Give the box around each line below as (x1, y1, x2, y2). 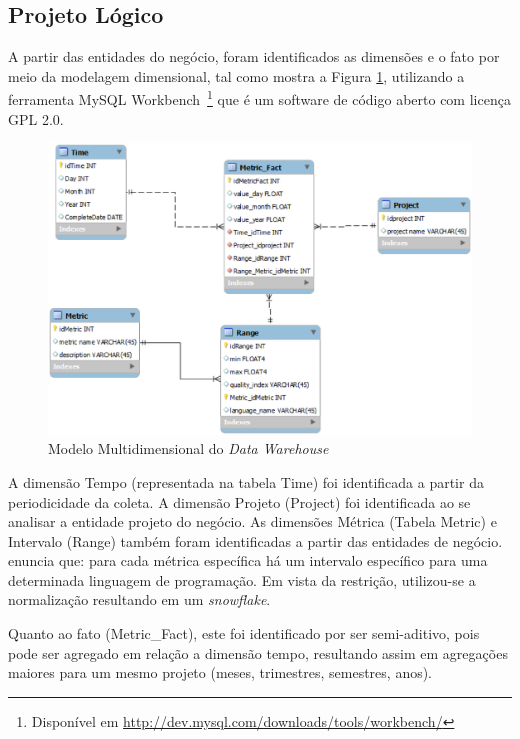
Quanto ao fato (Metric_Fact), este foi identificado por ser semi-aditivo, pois (8, 623, 480, 644)
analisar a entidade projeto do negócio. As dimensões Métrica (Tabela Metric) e (8, 511, 497, 532)
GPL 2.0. (8, 108, 64, 129)
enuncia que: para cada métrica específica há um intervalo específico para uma (8, 550, 488, 571)
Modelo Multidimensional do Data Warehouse (48, 438, 329, 459)
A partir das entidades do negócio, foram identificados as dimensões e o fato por (8, 46, 500, 67)
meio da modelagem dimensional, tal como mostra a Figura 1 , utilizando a (8, 65, 465, 86)
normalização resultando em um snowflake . (8, 589, 271, 610)
